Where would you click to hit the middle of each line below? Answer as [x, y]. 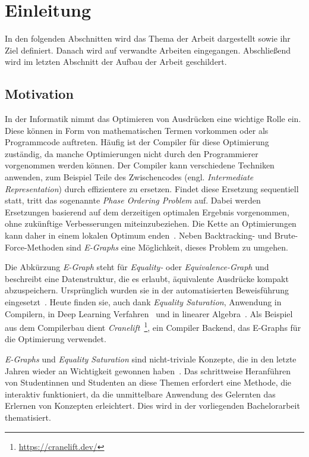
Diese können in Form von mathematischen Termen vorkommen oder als [137, 130]
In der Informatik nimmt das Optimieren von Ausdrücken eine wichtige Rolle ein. [153, 119]
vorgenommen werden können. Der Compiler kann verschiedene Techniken [140, 165]
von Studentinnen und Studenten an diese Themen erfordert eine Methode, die [148, 382]
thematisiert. [28, 417]
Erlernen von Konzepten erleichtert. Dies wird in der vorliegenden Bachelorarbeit [152, 406]
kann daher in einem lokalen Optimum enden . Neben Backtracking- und [138, 235]
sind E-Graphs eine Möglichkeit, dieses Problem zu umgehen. [177, 247]
